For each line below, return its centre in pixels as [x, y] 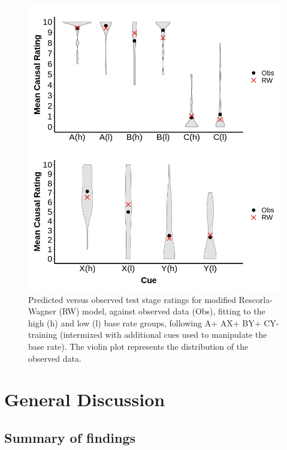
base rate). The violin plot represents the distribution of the [138, 346]
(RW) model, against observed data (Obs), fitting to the [162, 311]
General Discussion [85, 399]
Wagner [42, 311]
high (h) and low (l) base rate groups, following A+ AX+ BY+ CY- [154, 322]
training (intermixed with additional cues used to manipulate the [148, 334]
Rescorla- [256, 299]
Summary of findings [70, 437]
